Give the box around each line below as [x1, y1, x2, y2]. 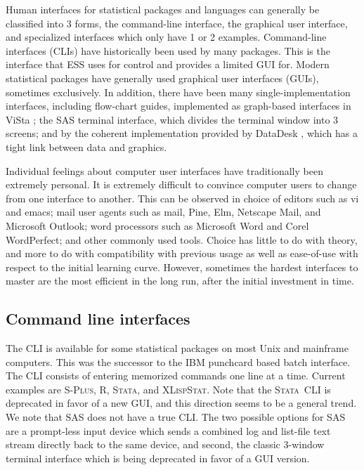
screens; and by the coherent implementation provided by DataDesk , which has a [6, 126, 358, 141]
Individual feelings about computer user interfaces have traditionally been [6, 163, 323, 178]
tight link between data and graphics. [6, 139, 167, 154]
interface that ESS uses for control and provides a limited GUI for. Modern [6, 57, 330, 72]
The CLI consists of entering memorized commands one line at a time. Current [6, 368, 346, 383]
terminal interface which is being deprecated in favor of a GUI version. [6, 450, 310, 465]
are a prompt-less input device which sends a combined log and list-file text [6, 423, 331, 438]
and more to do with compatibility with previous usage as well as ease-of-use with [6, 246, 358, 261]
